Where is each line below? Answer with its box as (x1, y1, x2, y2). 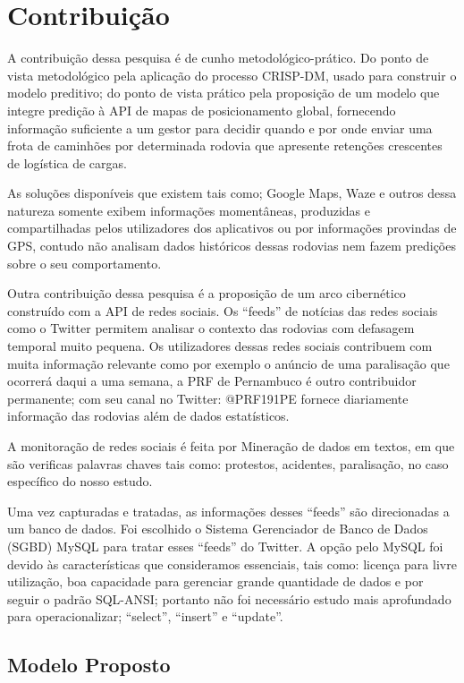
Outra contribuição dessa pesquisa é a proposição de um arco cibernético (7, 284, 406, 303)
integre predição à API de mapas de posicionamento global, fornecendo (7, 100, 396, 119)
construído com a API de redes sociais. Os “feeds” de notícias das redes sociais (7, 301, 438, 320)
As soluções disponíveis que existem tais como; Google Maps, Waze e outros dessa (7, 184, 457, 202)
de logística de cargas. (7, 153, 127, 172)
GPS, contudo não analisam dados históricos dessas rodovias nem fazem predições (7, 236, 456, 255)
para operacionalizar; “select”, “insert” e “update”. (7, 607, 283, 626)
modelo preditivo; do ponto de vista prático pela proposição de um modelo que (7, 83, 440, 102)
